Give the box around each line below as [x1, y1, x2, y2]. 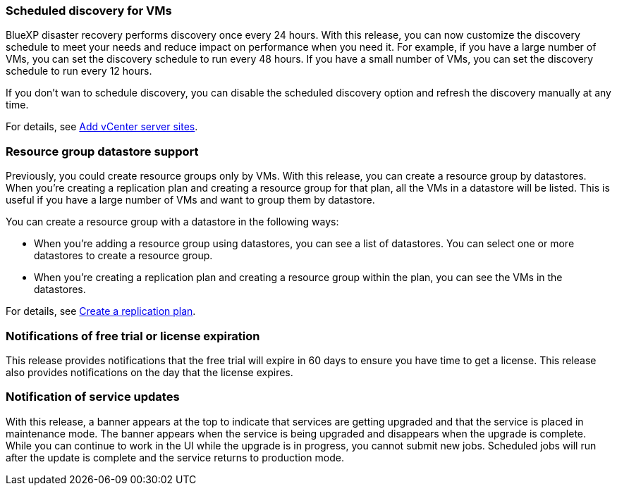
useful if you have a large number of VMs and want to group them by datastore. [6, 194, 375, 206]
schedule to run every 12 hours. [6, 65, 152, 77]
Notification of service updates [6, 390, 180, 404]
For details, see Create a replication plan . [6, 305, 196, 318]
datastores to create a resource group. [34, 249, 213, 262]
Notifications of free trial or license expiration [6, 328, 260, 343]
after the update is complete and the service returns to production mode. [6, 451, 344, 464]
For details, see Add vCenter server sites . [6, 120, 198, 133]
